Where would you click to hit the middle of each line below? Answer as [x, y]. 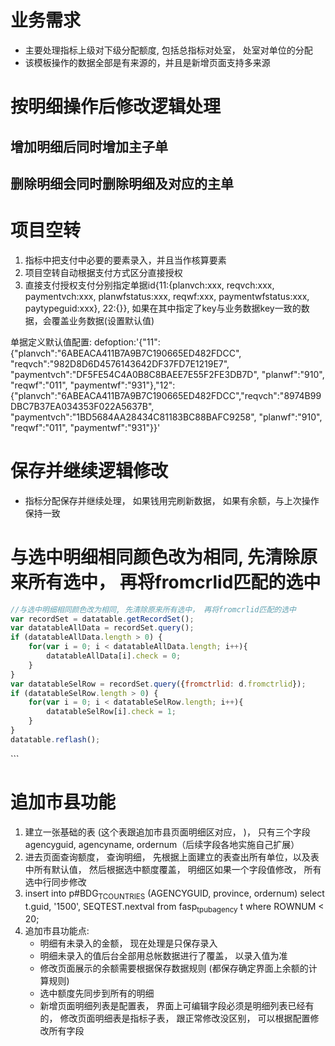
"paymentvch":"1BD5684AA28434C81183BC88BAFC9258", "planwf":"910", [166, 417]
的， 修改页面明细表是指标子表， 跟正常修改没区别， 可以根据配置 [175, 1018]
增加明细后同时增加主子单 [89, 146]
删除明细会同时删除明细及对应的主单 [122, 183]
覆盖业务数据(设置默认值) [103, 320]
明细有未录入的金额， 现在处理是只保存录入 [128, 943]
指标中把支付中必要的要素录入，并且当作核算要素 [125, 260]
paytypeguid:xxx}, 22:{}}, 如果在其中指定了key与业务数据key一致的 [163, 308]
